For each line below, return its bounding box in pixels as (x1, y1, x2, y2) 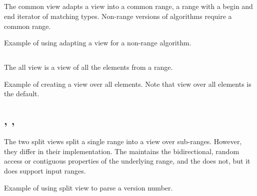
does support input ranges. (4, 165, 86, 176)
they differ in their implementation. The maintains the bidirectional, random (4, 146, 239, 156)
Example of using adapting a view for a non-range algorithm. (4, 37, 191, 48)
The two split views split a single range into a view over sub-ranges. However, (4, 136, 242, 147)
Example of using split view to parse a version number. (4, 182, 173, 193)
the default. (4, 88, 39, 99)
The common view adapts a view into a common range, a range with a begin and (4, 1, 253, 11)
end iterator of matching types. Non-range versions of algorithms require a (4, 10, 232, 21)
